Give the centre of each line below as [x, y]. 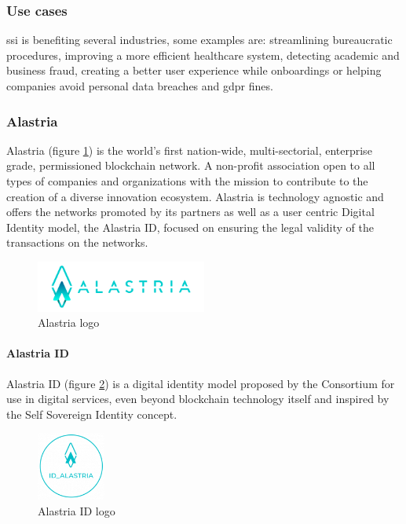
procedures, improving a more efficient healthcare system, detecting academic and [203, 55]
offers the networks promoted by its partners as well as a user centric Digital [190, 212]
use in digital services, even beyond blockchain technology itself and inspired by [198, 399]
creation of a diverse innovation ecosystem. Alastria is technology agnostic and [195, 196]
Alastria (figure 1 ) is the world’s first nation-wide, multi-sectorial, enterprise [189, 150]
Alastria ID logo [77, 510]
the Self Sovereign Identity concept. [92, 414]
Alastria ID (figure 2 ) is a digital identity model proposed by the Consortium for [201, 383]
